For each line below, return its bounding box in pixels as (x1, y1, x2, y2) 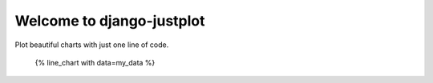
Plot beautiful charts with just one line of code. (14, 40, 169, 49)
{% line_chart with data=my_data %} (34, 57, 156, 67)
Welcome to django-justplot (14, 12, 205, 30)
